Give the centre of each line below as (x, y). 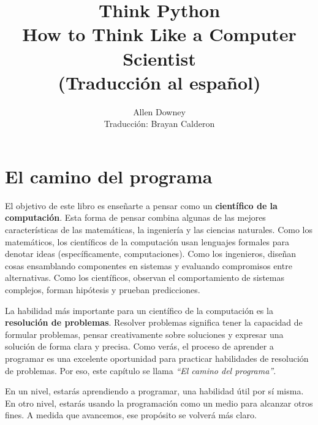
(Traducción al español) (159, 82)
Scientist (159, 58)
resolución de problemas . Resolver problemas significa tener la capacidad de (154, 322)
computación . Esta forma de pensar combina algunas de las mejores (135, 217)
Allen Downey (159, 111)
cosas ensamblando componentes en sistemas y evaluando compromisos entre (149, 265)
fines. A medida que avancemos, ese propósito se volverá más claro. (131, 415)
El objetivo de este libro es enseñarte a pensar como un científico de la (141, 205)
